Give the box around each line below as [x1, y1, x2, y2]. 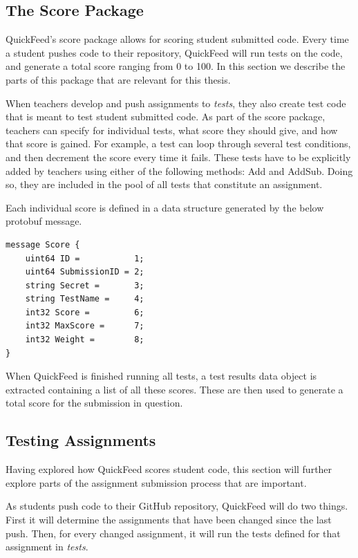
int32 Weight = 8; [25, 335, 144, 345]
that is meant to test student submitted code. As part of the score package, [6, 109, 326, 124]
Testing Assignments [6, 429, 156, 451]
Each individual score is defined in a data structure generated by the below [6, 200, 324, 214]
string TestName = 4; [25, 294, 144, 304]
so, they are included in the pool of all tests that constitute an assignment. [6, 177, 323, 192]
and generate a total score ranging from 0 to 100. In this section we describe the [6, 59, 346, 73]
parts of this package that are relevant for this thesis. [6, 72, 231, 86]
